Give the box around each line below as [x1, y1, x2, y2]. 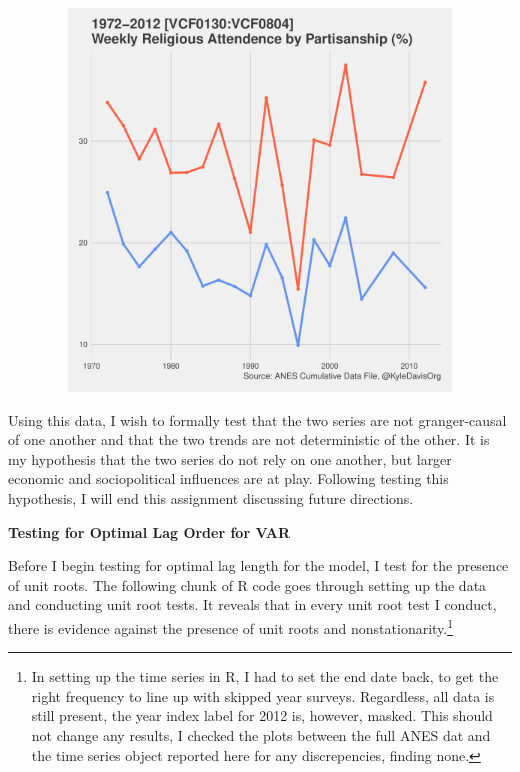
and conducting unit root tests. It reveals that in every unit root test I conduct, [8, 594, 497, 615]
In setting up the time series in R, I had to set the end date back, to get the [31, 666, 499, 687]
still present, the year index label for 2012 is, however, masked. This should [31, 705, 493, 726]
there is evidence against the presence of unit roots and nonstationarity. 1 [8, 614, 454, 638]
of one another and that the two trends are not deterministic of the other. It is [8, 429, 490, 450]
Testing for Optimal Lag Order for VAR [8, 521, 291, 542]
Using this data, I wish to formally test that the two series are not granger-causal [8, 409, 507, 430]
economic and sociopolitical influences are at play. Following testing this [8, 468, 449, 489]
